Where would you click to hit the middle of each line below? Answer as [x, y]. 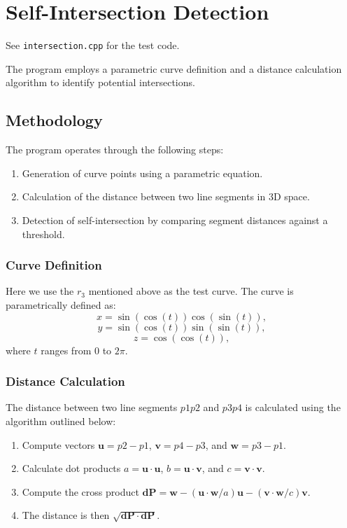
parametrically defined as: [61, 304]
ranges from [66, 350]
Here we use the [40, 291]
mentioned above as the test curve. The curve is [191, 291]
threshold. [43, 234]
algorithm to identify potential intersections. [100, 82]
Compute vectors [58, 444]
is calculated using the [293, 407]
